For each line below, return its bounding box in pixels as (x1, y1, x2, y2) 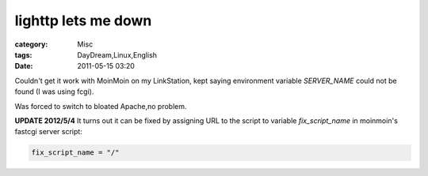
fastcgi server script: (14, 127, 82, 137)
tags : (14, 50, 32, 59)
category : (14, 39, 48, 49)
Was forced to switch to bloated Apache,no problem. (14, 101, 187, 110)
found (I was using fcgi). (14, 87, 94, 96)
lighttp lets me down (14, 12, 152, 29)
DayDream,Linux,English (77, 50, 158, 59)
